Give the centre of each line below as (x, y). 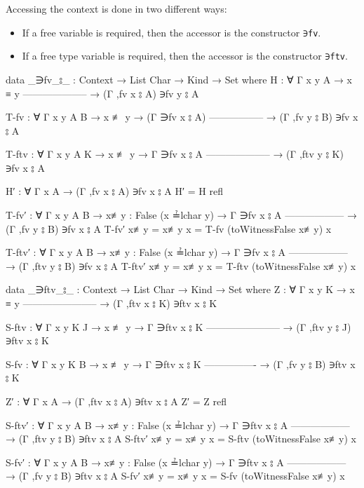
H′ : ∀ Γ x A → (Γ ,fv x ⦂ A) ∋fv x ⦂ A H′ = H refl (114, 191)
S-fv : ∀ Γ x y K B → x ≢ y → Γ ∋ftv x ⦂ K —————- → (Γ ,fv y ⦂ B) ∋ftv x (181, 364)
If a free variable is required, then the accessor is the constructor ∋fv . (171, 32)
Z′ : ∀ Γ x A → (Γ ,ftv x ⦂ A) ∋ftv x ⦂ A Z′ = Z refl (116, 401)
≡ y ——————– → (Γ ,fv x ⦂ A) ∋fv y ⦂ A (102, 93)
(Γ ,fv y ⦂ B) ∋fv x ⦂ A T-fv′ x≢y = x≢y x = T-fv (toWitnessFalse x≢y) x (169, 228)
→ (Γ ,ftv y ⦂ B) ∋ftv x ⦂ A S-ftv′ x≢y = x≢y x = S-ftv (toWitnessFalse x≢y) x (181, 439)
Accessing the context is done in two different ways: (116, 8)
